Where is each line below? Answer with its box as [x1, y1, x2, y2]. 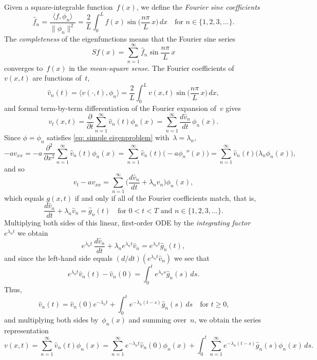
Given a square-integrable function [4, 2, 113, 12]
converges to [4, 62, 43, 73]
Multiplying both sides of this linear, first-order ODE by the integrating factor [4, 217, 251, 228]
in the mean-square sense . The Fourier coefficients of [69, 62, 234, 73]
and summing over [128, 314, 187, 325]
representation [4, 325, 49, 335]
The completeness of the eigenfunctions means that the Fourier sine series [4, 33, 236, 44]
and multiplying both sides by [4, 314, 99, 325]
